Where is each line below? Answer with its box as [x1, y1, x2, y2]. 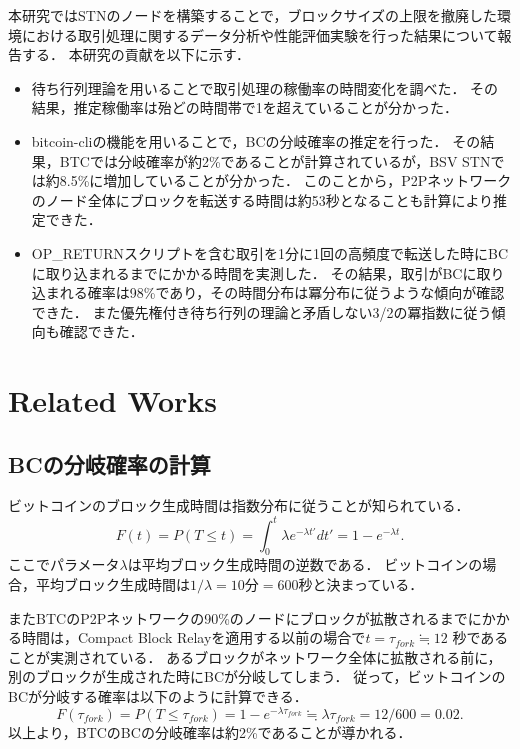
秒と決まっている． [298, 573, 424, 594]
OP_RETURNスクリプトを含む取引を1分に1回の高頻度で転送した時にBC [31, 242, 508, 263]
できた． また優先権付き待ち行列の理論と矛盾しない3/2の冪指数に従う [31, 301, 492, 322]
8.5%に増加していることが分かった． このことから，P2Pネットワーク [59, 170, 512, 191]
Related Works [8, 380, 218, 421]
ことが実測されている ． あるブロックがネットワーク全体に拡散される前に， [8, 646, 502, 667]
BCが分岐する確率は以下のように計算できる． [8, 685, 308, 706]
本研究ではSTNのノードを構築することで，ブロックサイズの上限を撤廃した [8, 5, 497, 25]
